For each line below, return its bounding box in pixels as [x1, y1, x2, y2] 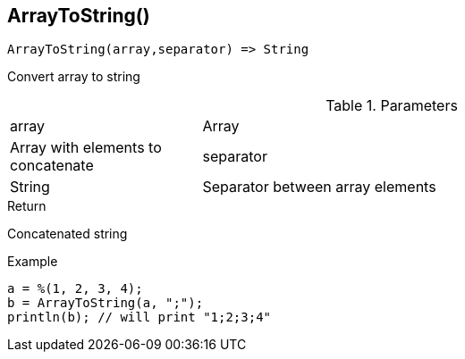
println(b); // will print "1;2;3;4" [7, 310, 272, 325]
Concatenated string [7, 226, 128, 242]
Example [7, 254, 58, 270]
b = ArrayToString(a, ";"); [7, 296, 204, 311]
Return [7, 198, 46, 214]
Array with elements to [10, 138, 162, 157]
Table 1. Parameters [325, 96, 458, 115]
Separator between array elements [202, 178, 436, 196]
